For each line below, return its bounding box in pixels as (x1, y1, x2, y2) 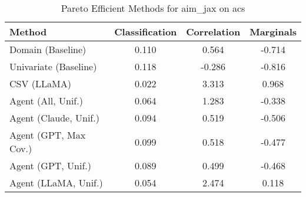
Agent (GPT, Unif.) (9, 159, 92, 172)
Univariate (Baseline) (9, 60, 97, 73)
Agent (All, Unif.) (9, 94, 83, 107)
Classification (114, 25, 177, 38)
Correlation (186, 25, 241, 38)
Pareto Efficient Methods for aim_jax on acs (61, 1, 245, 15)
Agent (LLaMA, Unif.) (9, 176, 103, 189)
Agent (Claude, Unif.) (9, 111, 99, 124)
